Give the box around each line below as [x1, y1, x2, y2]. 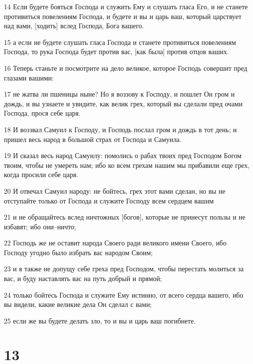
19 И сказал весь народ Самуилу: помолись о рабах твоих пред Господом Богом [4, 150, 242, 161]
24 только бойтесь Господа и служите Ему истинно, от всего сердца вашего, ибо [4, 289, 243, 300]
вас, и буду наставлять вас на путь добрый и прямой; [4, 273, 162, 283]
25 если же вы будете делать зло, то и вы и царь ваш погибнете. [4, 315, 196, 325]
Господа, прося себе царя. [4, 108, 81, 118]
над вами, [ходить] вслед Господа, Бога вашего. [4, 20, 144, 31]
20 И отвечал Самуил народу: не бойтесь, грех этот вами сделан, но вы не [4, 185, 226, 196]
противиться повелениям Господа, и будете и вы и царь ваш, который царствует [4, 11, 242, 21]
